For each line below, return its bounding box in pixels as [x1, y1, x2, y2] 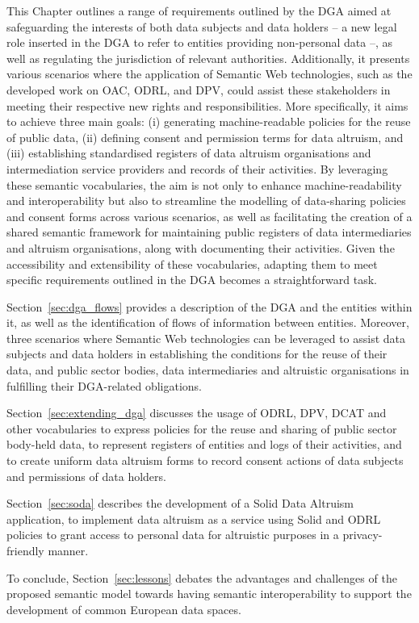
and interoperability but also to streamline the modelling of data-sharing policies [6, 192, 406, 209]
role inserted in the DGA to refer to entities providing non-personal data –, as [6, 34, 393, 51]
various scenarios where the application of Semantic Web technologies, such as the [6, 65, 413, 82]
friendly [6, 542, 44, 558]
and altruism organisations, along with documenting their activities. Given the [6, 239, 395, 256]
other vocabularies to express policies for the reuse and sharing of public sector [6, 420, 397, 437]
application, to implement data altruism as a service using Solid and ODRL [6, 510, 381, 527]
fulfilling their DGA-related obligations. [6, 377, 203, 394]
